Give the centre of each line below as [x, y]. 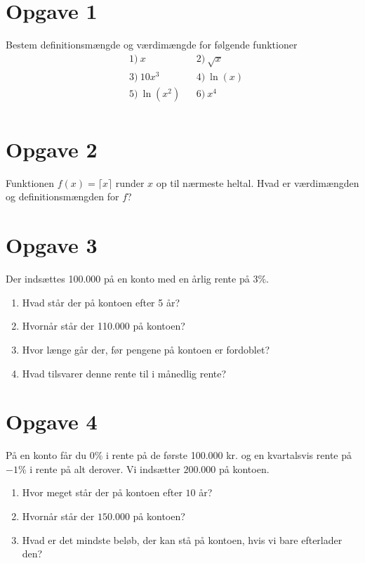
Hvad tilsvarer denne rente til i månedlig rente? [124, 373]
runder [130, 182]
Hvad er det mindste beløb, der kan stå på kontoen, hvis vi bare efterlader [182, 539]
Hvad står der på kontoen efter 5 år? [101, 302]
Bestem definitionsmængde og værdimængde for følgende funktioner [152, 45]
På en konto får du [46, 455]
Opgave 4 [52, 421]
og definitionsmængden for [62, 196]
